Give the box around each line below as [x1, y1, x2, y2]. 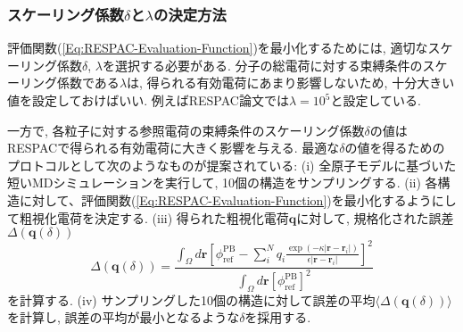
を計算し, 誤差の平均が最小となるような [7, 308, 240, 327]
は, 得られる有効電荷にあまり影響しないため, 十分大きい [127, 73, 455, 92]
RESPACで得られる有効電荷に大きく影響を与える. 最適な [7, 138, 340, 157]
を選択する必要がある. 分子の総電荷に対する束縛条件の [102, 55, 423, 74]
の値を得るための [344, 138, 445, 157]
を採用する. [244, 308, 311, 327]
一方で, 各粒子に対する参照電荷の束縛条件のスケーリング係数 [7, 120, 365, 139]
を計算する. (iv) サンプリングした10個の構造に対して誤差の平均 [7, 290, 376, 309]
